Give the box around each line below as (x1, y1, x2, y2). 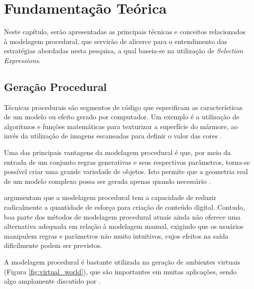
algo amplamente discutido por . (4, 276, 101, 286)
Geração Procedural (4, 79, 107, 94)
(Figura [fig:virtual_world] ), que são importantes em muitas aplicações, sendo (4, 266, 237, 276)
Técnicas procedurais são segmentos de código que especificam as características (4, 102, 243, 112)
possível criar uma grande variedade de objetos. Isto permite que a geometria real (4, 166, 248, 177)
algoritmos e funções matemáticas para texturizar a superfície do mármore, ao (4, 121, 238, 131)
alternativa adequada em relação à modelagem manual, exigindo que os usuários (4, 221, 244, 231)
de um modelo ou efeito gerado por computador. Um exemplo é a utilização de (4, 111, 239, 122)
